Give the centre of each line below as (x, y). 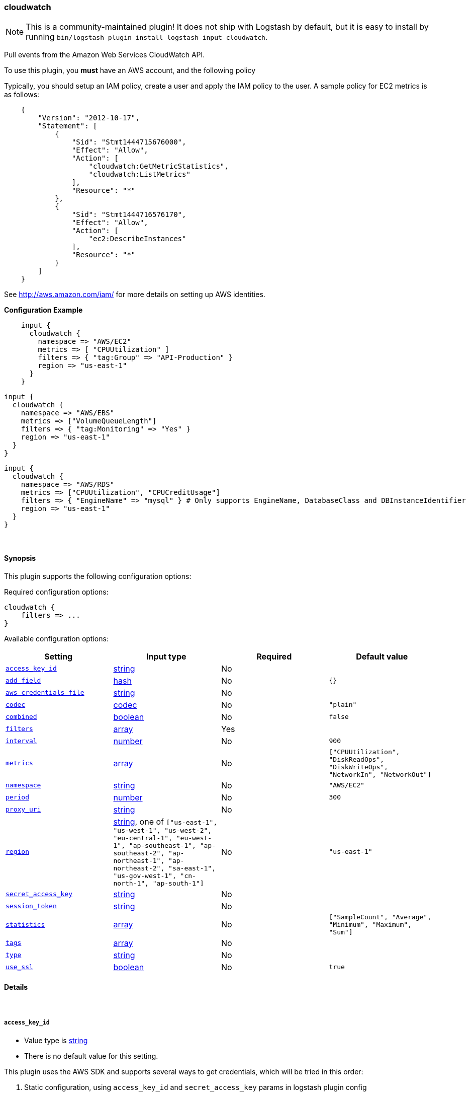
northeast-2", (139, 868)
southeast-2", (139, 853)
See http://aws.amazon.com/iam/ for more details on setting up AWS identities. (135, 295)
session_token (31, 906)
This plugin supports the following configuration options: (98, 576)
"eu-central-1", (143, 838)
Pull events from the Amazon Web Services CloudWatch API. (105, 55)
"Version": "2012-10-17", (89, 118)
